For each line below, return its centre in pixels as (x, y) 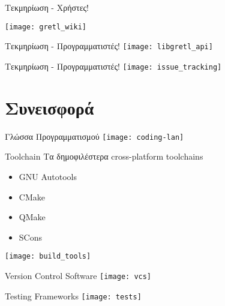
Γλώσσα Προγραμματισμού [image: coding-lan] (94, 136)
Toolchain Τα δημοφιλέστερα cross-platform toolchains (104, 156)
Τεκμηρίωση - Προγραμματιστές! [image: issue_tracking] (113, 66)
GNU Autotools (48, 176)
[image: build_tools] (48, 256)
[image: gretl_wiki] (46, 27)
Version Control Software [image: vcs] (78, 275)
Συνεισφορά (49, 107)
